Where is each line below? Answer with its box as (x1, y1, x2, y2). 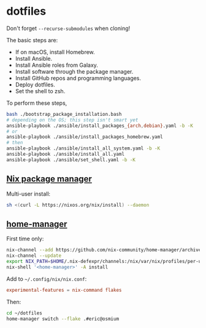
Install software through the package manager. (15, 67, 134, 75)
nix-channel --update (6, 253, 62, 259)
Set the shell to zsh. (15, 87, 66, 94)
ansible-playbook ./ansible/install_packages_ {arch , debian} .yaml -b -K (6, 123, 193, 129)
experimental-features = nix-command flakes (6, 287, 122, 293)
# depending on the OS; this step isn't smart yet (6, 116, 139, 123)
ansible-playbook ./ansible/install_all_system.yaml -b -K (6, 145, 161, 151)
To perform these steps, (6, 99, 67, 107)
